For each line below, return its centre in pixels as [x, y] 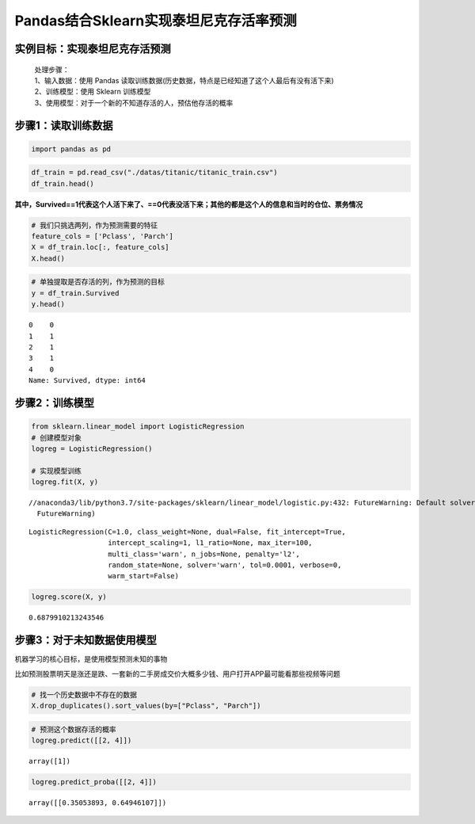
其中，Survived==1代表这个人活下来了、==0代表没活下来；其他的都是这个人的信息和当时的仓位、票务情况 [189, 204]
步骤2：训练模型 [55, 403]
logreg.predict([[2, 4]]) [82, 740]
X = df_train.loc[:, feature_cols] [100, 247]
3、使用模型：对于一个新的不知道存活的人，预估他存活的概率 [134, 102]
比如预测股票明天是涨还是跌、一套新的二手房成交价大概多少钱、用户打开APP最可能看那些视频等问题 [177, 673]
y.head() [48, 304]
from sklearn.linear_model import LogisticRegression [138, 427]
